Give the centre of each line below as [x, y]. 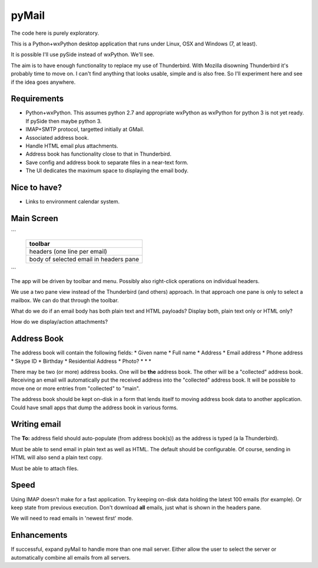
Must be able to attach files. [45, 468]
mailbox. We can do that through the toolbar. [65, 300]
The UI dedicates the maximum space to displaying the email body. [107, 170]
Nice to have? [37, 187]
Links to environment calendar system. [73, 202]
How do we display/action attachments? [59, 322]
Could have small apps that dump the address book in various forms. [95, 408]
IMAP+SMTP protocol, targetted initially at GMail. [85, 129]
